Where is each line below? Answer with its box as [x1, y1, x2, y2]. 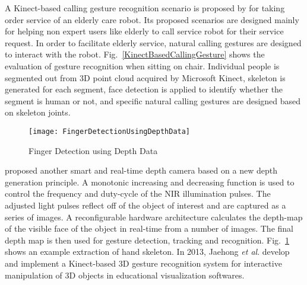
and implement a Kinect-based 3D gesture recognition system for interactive [5, 257, 282, 269]
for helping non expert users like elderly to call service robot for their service [5, 25, 284, 37]
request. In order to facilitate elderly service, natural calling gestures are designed [5, 36, 302, 49]
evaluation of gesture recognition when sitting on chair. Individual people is [5, 59, 280, 72]
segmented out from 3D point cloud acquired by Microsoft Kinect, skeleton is [5, 71, 286, 84]
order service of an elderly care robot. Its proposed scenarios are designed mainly [5, 13, 299, 25]
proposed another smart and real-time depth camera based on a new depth [5, 164, 277, 177]
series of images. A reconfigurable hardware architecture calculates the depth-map [5, 210, 303, 223]
